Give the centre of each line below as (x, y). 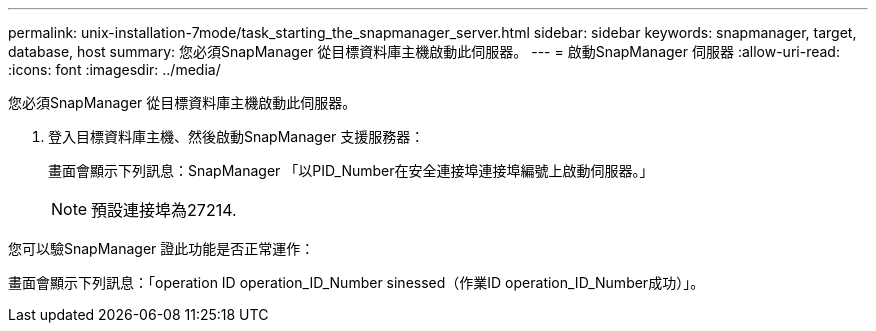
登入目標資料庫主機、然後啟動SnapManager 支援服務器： (236, 136)
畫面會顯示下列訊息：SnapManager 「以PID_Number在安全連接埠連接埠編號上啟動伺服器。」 (351, 170)
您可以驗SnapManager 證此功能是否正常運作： (161, 248)
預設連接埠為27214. (164, 210)
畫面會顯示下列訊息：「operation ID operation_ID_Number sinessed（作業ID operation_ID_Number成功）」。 (356, 282)
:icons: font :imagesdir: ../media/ (114, 69)
